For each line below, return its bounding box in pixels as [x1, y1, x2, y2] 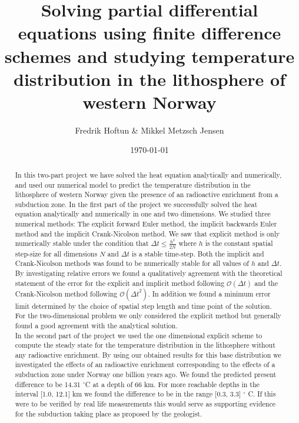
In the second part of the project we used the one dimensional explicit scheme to [15, 330, 263, 340]
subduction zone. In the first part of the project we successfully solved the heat [15, 199, 258, 209]
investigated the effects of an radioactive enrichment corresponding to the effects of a [15, 359, 275, 369]
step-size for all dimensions [15, 248, 98, 258]
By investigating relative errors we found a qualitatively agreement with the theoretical [15, 268, 283, 278]
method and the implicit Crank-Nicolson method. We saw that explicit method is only [15, 228, 280, 238]
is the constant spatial [205, 238, 273, 248]
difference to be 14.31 [15, 379, 81, 389]
